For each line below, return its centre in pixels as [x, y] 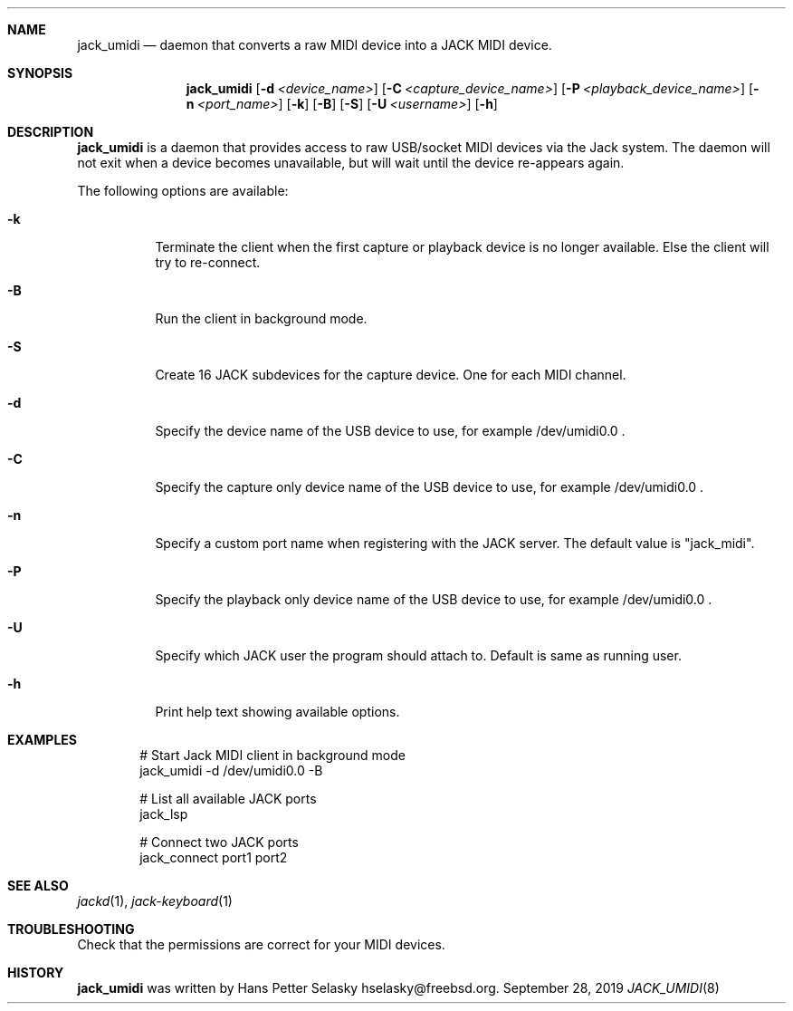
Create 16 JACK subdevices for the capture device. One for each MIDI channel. [391, 375]
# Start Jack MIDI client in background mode [272, 755]
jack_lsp [164, 814]
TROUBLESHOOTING [71, 929]
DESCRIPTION [51, 132]
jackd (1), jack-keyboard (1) [155, 901]
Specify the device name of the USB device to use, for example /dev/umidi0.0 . [390, 431]
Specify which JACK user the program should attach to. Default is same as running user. [418, 655]
